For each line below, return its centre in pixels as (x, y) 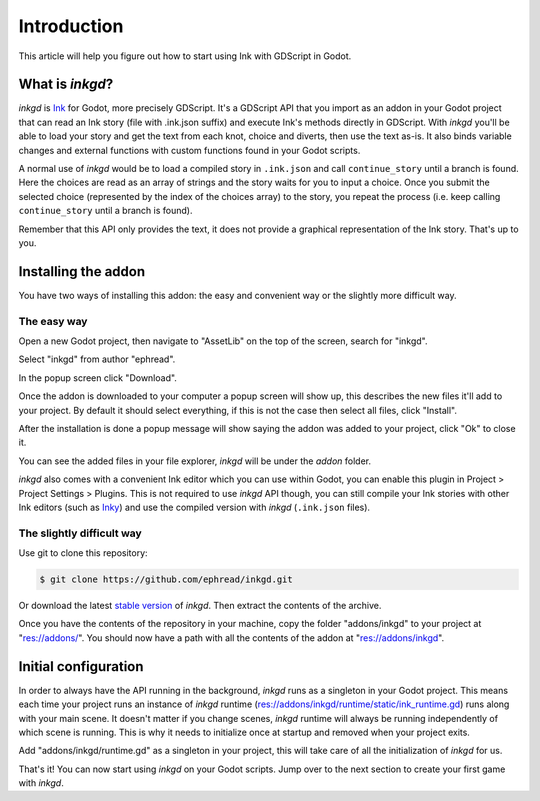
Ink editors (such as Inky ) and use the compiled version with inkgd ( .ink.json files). (194, 507)
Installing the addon (82, 271)
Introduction (71, 26)
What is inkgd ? (66, 84)
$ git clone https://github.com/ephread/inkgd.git (166, 579)
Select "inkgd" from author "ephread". (97, 359)
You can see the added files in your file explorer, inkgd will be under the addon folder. (195, 461)
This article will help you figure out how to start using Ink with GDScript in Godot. (185, 56)
